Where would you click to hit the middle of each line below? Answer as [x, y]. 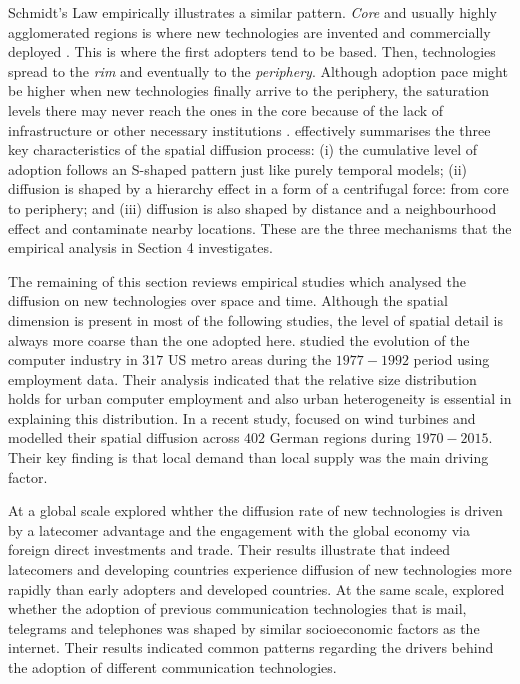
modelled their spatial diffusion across [124, 437]
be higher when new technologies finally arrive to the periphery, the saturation [249, 90]
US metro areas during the [250, 359]
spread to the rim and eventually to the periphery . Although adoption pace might [258, 70]
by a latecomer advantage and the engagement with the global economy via [239, 529]
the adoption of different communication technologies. [172, 667]
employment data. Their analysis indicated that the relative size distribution [242, 378]
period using [451, 359]
